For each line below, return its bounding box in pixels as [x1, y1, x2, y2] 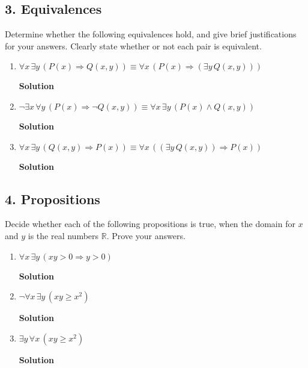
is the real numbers [28, 229, 99, 242]
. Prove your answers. [106, 229, 186, 242]
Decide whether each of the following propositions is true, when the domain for [5, 217, 295, 230]
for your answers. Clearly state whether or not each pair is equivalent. [5, 39, 262, 52]
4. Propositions [5, 189, 100, 208]
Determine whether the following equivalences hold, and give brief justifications [5, 28, 297, 40]
